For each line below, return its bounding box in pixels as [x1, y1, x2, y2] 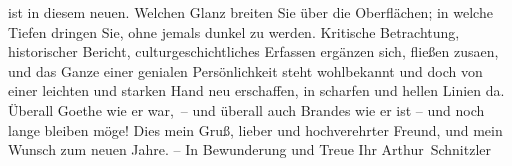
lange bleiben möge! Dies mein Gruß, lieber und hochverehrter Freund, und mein [8, 119, 503, 140]
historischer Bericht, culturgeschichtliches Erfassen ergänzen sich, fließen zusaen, [8, 41, 499, 62]
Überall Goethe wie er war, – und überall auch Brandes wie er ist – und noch [8, 99, 485, 120]
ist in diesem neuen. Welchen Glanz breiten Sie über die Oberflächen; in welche [8, 2, 493, 22]
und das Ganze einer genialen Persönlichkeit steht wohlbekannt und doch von [8, 60, 483, 81]
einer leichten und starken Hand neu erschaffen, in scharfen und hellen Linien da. [8, 80, 505, 101]
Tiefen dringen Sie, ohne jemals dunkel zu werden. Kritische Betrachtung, [8, 21, 460, 42]
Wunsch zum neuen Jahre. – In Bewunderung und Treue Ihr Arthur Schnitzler [8, 139, 492, 160]
